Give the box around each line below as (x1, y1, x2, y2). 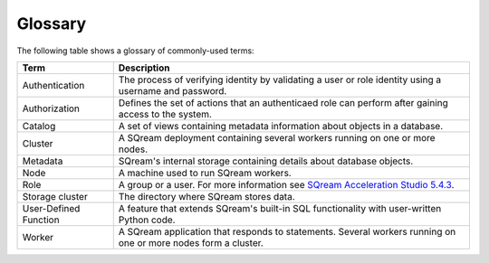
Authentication (22, 79, 85, 91)
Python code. (118, 213, 176, 226)
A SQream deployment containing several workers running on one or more (118, 131, 436, 144)
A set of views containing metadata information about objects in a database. (118, 119, 444, 132)
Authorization (22, 102, 81, 115)
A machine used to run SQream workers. (118, 166, 292, 179)
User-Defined (22, 202, 81, 214)
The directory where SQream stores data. (118, 190, 296, 202)
